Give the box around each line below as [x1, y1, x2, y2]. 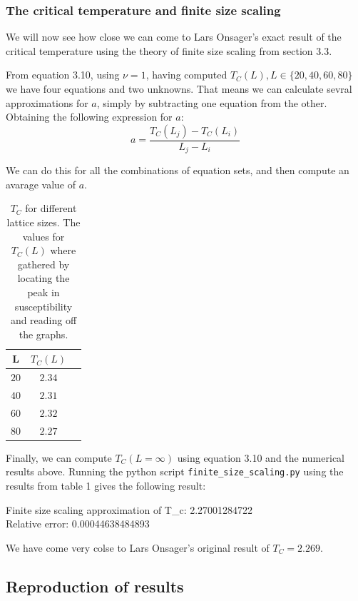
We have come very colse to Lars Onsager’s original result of [6, 540, 270, 555]
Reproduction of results [6, 575, 184, 597]
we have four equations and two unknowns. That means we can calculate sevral [6, 81, 352, 96]
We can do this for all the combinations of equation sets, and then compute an [6, 163, 349, 178]
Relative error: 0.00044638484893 [6, 516, 150, 531]
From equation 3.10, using [6, 67, 120, 82]
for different [25, 201, 77, 216]
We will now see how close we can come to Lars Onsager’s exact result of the [6, 29, 342, 44]
